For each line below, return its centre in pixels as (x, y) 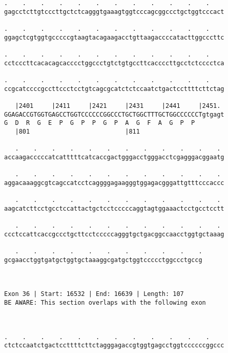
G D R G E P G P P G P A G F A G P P (100, 123)
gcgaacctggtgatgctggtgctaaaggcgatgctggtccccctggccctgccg (103, 260)
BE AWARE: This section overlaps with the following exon (105, 302)
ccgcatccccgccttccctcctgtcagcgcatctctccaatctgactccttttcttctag (114, 89)
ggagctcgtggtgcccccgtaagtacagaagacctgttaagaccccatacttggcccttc (114, 37)
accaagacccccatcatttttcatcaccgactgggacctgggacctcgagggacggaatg (114, 157)
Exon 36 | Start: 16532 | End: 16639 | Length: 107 (94, 294)
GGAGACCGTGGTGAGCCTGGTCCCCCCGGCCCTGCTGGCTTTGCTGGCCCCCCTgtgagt (114, 114)
